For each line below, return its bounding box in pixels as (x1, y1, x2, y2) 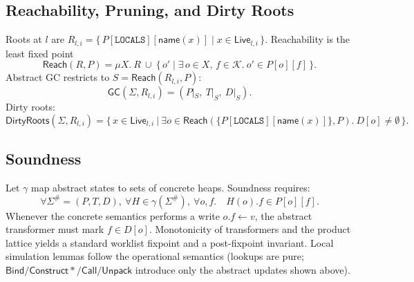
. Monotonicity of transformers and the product (149, 222, 351, 236)
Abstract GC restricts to (6, 70, 110, 84)
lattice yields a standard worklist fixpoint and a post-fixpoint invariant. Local (6, 235, 334, 250)
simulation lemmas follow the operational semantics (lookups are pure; (6, 249, 304, 263)
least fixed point (6, 46, 74, 60)
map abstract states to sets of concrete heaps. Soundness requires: (31, 180, 310, 195)
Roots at (6, 32, 42, 46)
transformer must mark (6, 222, 104, 236)
